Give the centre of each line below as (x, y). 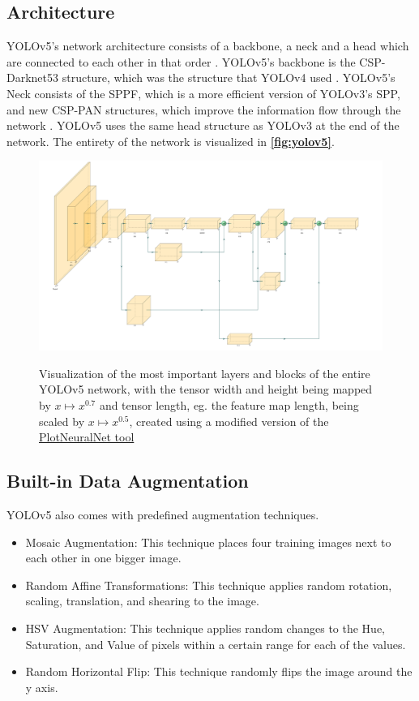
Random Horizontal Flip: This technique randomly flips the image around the (219, 671)
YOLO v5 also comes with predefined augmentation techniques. (163, 515)
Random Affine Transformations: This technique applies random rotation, (209, 585)
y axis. (42, 687)
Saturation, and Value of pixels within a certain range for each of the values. (216, 644)
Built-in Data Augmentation (128, 481)
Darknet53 (33, 77)
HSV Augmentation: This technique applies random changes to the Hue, (205, 628)
